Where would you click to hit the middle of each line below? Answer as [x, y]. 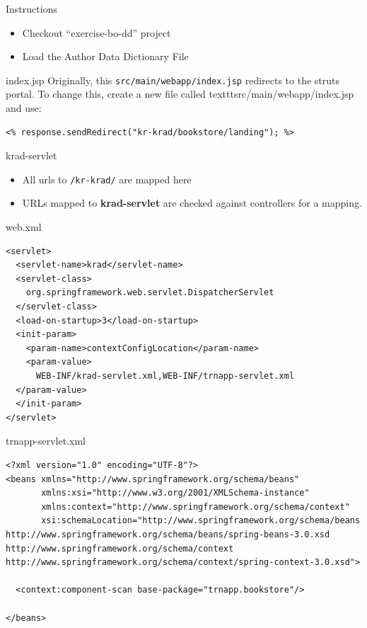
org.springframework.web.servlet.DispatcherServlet [150, 293]
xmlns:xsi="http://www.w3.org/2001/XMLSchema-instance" [175, 493]
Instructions [31, 8]
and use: [24, 108]
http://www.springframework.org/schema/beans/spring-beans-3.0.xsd [168, 534]
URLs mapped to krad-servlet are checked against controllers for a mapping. [192, 203]
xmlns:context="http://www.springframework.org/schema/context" [196, 507]
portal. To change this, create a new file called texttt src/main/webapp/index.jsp [180, 94]
